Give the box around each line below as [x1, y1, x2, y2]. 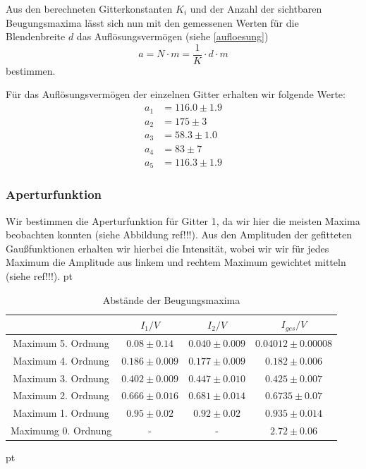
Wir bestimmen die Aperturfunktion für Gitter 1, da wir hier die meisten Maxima [6, 213, 360, 228]
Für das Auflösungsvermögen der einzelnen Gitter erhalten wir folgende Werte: [6, 87, 346, 102]
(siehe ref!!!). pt [6, 269, 73, 284]
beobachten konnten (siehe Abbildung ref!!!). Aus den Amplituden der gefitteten [6, 227, 353, 242]
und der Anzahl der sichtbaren [190, 1, 322, 16]
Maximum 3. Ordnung [13, 370, 109, 385]
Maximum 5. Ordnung [13, 335, 109, 350]
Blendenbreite [6, 29, 66, 44]
